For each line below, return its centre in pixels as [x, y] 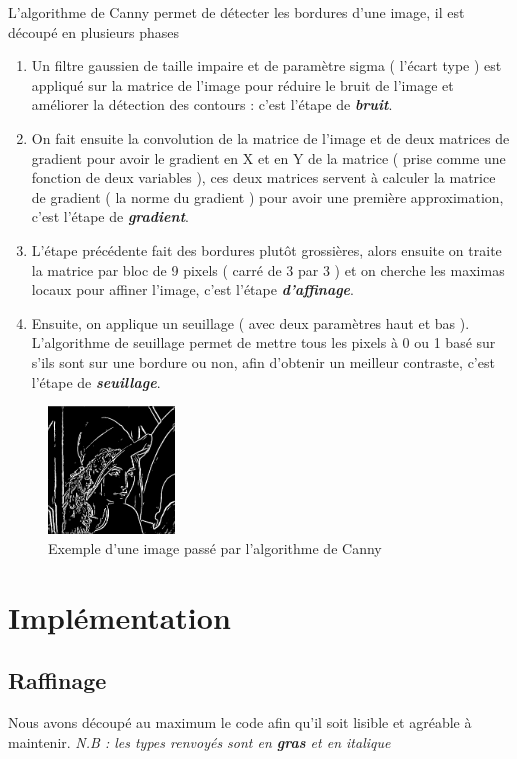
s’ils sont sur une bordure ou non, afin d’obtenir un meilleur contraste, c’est [263, 361]
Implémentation [119, 616]
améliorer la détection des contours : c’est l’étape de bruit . [212, 104]
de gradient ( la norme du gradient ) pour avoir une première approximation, [267, 196]
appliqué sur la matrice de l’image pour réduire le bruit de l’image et [242, 84]
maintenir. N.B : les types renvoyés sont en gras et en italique [199, 741]
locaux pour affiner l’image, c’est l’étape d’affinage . [192, 289]
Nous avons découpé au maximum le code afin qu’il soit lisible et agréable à [240, 722]
